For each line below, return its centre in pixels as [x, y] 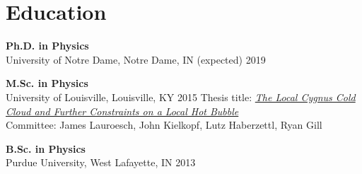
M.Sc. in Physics [47, 83]
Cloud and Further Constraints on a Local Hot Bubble [122, 111]
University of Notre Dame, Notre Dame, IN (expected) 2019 [136, 59]
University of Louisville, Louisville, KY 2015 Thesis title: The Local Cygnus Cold [181, 97]
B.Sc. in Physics [46, 148]
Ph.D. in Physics [47, 46]
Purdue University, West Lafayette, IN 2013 [101, 162]
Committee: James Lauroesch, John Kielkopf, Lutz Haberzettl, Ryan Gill [164, 125]
